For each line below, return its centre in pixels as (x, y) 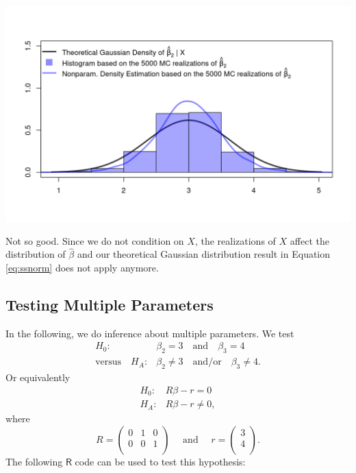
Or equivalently (38, 377)
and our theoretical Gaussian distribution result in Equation (204, 254)
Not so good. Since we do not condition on (95, 240)
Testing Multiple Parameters (110, 304)
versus (109, 362)
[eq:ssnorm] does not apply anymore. (82, 267)
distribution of (36, 254)
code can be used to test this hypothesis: (160, 461)
